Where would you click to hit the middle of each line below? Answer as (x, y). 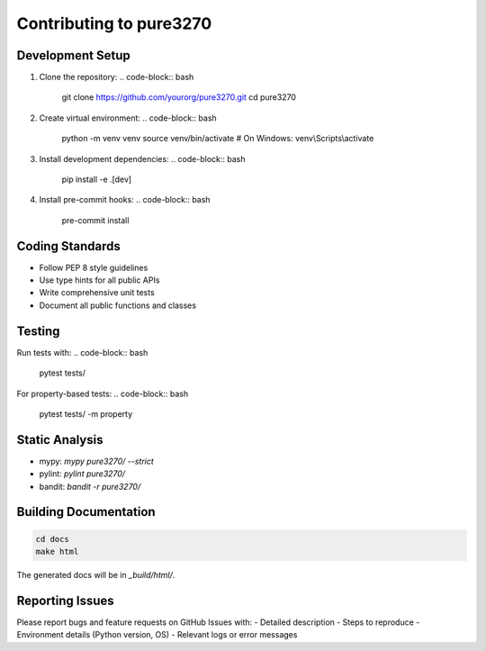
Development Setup (73, 55)
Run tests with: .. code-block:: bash (82, 352)
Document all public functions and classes (118, 305)
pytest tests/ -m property (86, 413)
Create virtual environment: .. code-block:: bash (128, 118)
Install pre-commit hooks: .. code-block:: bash (125, 200)
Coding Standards (68, 246)
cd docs (52, 539)
